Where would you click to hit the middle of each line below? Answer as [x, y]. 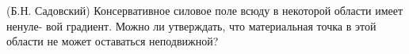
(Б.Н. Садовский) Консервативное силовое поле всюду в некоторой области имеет [205, 10]
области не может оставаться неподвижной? [113, 41]
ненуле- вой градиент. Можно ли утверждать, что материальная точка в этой [191, 25]
